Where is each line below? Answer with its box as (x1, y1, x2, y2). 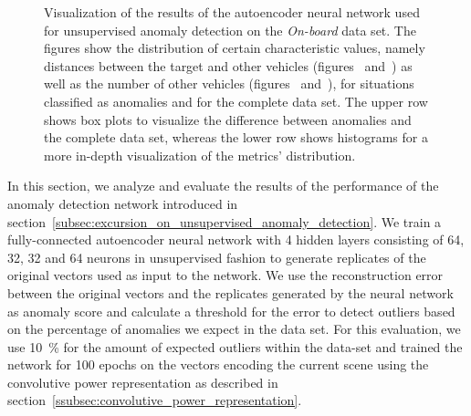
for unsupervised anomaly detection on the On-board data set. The (44, 20, 416, 39)
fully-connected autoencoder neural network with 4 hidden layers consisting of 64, (7, 230, 465, 249)
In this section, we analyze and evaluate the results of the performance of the (7, 176, 439, 195)
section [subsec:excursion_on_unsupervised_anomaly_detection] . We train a (7, 212, 442, 231)
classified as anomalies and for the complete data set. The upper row (44, 91, 428, 110)
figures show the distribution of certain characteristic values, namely (44, 38, 425, 57)
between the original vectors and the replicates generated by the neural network (7, 283, 454, 302)
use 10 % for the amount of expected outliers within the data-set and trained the (7, 337, 463, 356)
